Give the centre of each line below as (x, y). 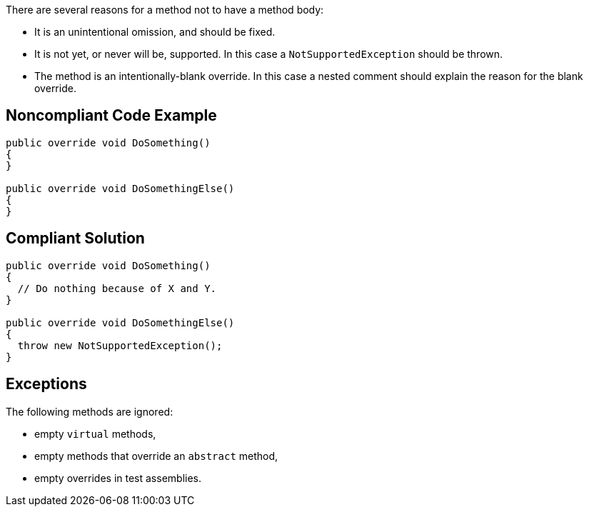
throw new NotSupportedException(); (120, 345)
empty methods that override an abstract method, (156, 456)
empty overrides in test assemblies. (118, 478)
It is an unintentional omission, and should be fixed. (155, 32)
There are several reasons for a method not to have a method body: (165, 10)
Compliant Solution (75, 239)
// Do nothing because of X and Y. (117, 288)
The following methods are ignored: (90, 411)
